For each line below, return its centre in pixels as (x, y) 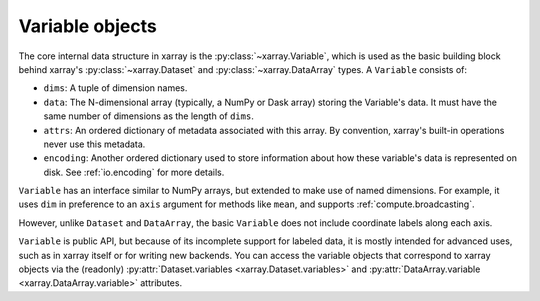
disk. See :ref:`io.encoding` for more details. (134, 172)
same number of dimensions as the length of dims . (148, 116)
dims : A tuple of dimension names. (115, 88)
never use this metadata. (94, 144)
